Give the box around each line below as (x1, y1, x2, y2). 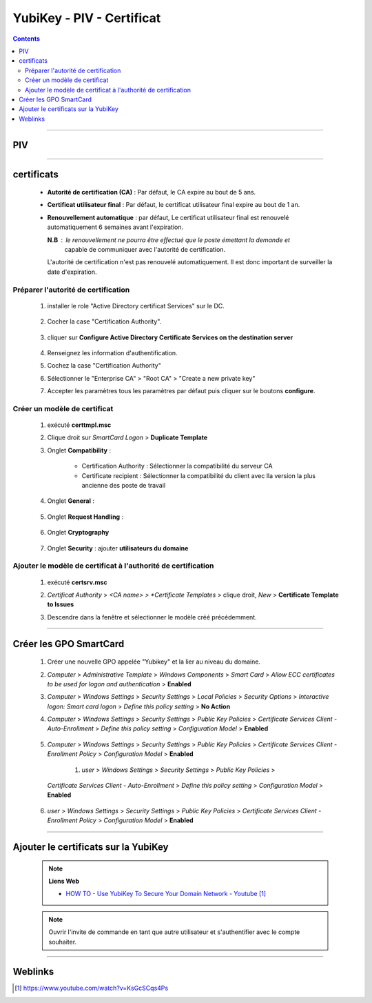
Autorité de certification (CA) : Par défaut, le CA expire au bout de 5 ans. (47, 188, 256, 197)
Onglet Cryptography (47, 528, 110, 537)
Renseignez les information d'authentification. (47, 348, 178, 357)
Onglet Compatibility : (47, 446, 112, 455)
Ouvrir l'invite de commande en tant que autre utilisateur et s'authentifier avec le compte (48, 928, 300, 936)
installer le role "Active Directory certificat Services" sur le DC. (47, 301, 225, 310)
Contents (12, 34, 41, 43)
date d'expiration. (47, 268, 97, 276)
